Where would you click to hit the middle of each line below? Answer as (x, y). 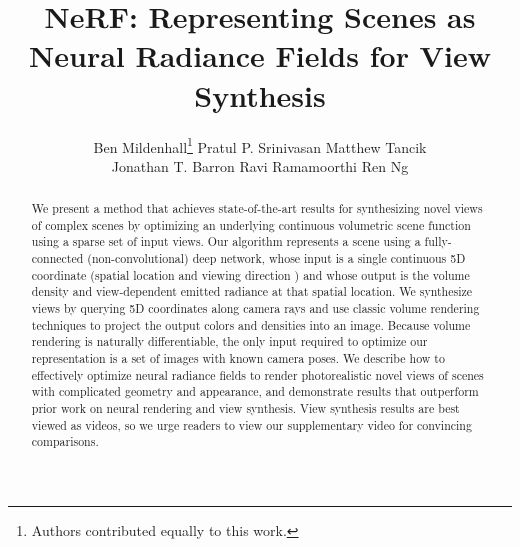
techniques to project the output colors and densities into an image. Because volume (251, 324)
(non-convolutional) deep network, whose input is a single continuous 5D (276, 258)
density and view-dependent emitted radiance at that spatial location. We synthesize (252, 291)
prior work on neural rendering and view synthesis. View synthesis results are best (245, 408)
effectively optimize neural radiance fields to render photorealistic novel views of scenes (257, 374)
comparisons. (65, 441)
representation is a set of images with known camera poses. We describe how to (238, 358)
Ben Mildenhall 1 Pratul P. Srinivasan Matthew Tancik (260, 145)
